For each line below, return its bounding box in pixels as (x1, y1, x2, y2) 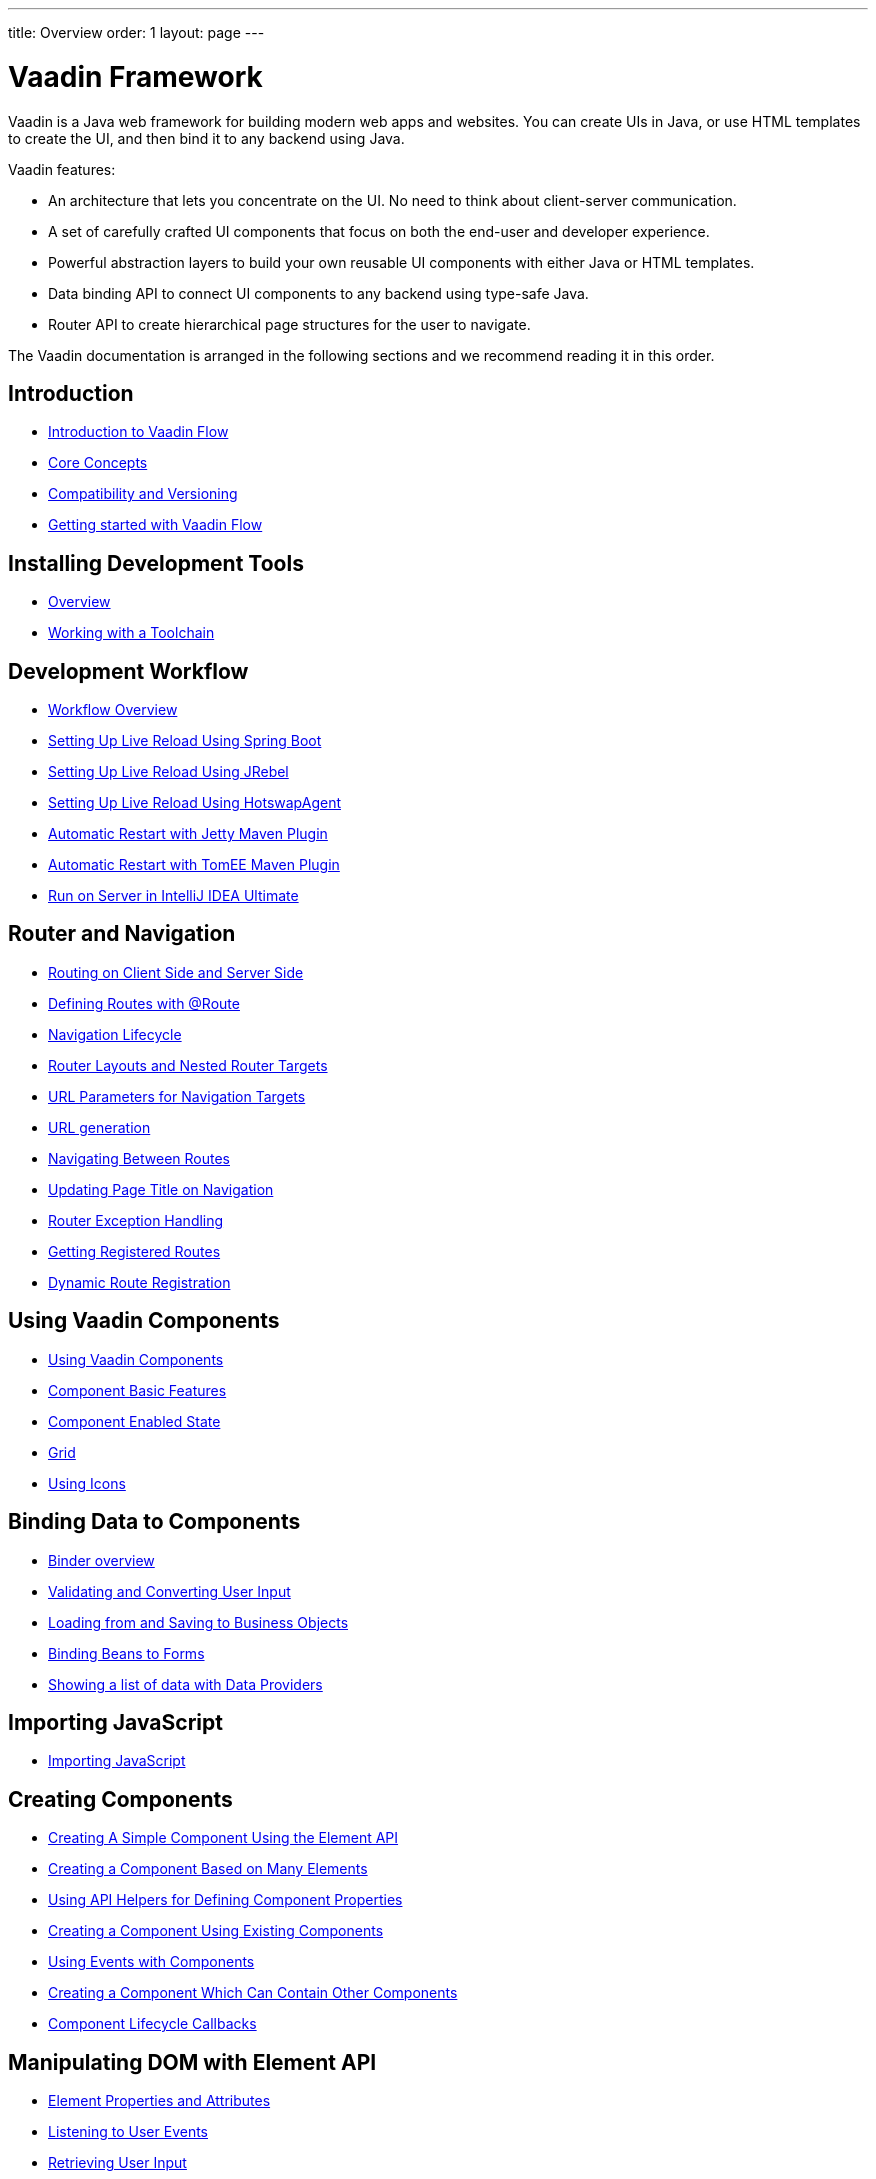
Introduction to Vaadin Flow (48, 423, 229, 441)
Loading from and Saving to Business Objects (48, 1613, 349, 1631)
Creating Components (8, 1786, 233, 1812)
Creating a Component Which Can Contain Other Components (48, 1984, 458, 2002)
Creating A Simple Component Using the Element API (48, 1829, 399, 1847)
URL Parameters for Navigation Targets (48, 1087, 306, 1105)
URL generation (48, 1118, 151, 1136)
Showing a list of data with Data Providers (48, 1675, 323, 1693)
